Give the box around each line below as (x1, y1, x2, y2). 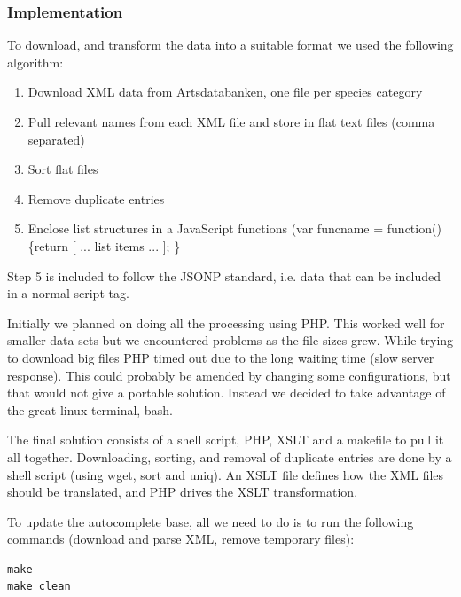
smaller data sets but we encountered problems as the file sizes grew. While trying (7, 331, 454, 350)
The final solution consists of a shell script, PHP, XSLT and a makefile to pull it (7, 430, 444, 449)
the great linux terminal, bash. (7, 400, 173, 419)
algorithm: (7, 52, 64, 71)
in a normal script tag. (7, 284, 129, 302)
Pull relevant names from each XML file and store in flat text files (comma (27, 113, 435, 130)
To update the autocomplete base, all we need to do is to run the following (7, 512, 414, 530)
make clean (7, 580, 71, 593)
